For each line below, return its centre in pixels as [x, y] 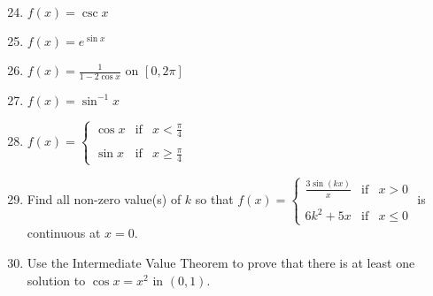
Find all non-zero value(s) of [104, 198]
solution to [56, 280]
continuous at [64, 233]
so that [214, 198]
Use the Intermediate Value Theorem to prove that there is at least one [221, 263]
